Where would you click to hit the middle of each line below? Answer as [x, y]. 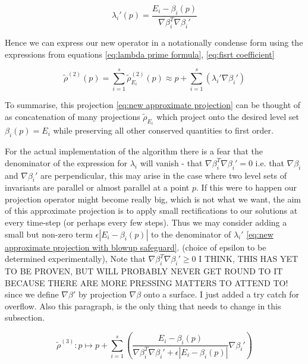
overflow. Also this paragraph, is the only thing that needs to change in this [143, 306]
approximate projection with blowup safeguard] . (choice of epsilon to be [136, 247]
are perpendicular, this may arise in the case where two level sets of [164, 175]
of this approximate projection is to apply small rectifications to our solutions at [151, 211]
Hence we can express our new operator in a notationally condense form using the [154, 42]
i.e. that [270, 162]
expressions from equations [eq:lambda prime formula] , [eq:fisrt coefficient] [140, 54]
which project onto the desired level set [228, 116]
